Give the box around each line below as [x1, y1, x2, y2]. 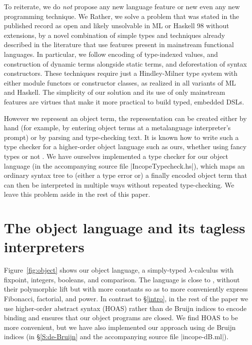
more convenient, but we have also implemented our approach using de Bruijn [4, 322, 236, 332]
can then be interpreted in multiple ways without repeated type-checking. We [4, 179, 235, 190]
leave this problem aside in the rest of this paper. [4, 189, 151, 199]
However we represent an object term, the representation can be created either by [4, 113, 247, 123]
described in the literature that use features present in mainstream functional [4, 39, 234, 50]
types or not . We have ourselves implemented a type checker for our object [4, 151, 229, 161]
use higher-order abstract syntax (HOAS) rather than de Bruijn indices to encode [4, 303, 247, 313]
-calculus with [192, 265, 234, 275]
